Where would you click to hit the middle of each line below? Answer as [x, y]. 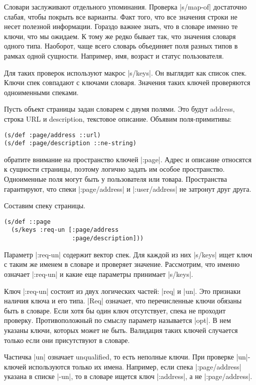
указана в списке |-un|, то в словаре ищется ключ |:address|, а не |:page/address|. [128, 376]
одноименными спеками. [41, 92]
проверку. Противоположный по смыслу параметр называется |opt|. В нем [117, 320]
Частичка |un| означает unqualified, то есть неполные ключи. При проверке [119, 357]
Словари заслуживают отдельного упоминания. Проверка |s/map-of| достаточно [125, 7]
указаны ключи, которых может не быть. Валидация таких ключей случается [121, 330]
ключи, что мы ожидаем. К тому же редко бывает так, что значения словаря [120, 36]
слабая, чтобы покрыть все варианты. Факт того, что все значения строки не [121, 16]
